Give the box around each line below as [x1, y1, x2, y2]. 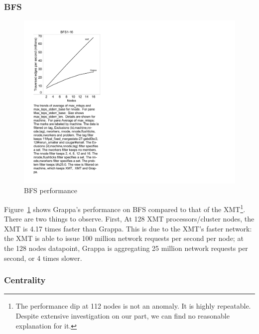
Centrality [4, 274, 46, 286]
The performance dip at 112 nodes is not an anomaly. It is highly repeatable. [15, 301, 251, 311]
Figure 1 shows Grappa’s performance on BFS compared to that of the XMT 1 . [4, 202, 246, 214]
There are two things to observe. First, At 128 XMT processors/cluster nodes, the [4, 214, 255, 224]
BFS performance [24, 185, 78, 196]
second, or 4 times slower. [4, 252, 82, 263]
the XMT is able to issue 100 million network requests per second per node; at [4, 233, 244, 243]
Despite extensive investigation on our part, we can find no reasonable [15, 310, 230, 321]
